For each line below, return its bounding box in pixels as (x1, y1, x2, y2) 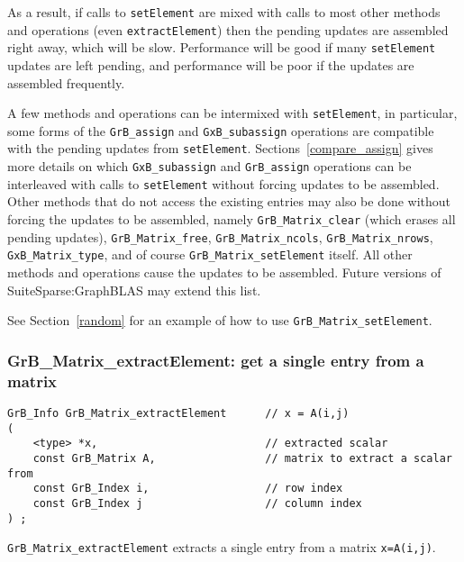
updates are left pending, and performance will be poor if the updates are (7, 55, 414, 74)
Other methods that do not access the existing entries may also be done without (7, 192, 451, 211)
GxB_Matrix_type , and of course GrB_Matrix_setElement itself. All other (7, 245, 413, 264)
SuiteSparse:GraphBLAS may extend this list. (7, 280, 261, 299)
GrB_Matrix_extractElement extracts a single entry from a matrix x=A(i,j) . (7, 538, 436, 557)
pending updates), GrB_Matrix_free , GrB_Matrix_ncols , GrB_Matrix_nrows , (7, 227, 433, 246)
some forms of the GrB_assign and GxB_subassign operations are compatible (7, 121, 434, 140)
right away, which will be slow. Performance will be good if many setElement (7, 38, 436, 57)
